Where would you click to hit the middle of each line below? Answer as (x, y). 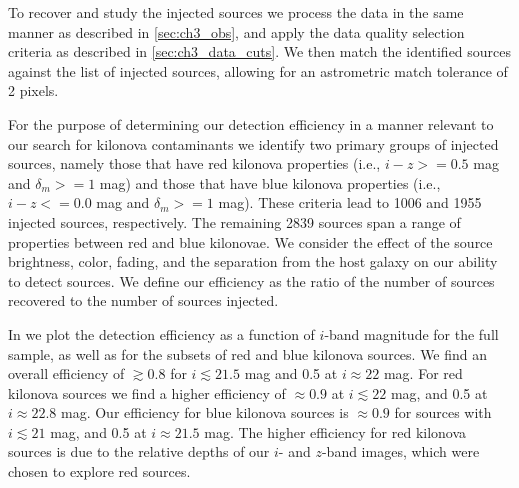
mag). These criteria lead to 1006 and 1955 (350, 202)
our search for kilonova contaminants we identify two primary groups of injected (253, 143)
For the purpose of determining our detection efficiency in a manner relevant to (251, 123)
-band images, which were (400, 451)
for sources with (443, 412)
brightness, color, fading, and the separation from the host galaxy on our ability (253, 261)
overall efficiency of (66, 373)
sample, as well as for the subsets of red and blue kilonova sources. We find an (248, 353)
